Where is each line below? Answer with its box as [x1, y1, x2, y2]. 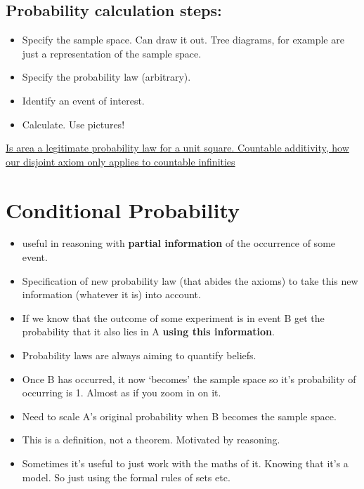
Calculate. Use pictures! [22, 116, 125, 131]
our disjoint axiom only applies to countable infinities [6, 154, 235, 168]
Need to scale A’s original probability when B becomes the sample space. [22, 408, 337, 423]
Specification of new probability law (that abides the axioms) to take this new [22, 273, 358, 288]
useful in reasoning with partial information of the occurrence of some [22, 236, 336, 250]
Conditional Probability [6, 195, 240, 224]
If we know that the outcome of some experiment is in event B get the [22, 310, 325, 325]
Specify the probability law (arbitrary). [22, 69, 191, 84]
